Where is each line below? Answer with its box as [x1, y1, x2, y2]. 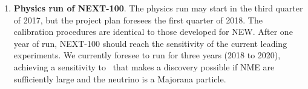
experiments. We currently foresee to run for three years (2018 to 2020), [13, 49, 281, 61]
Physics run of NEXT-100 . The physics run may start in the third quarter [13, 2, 303, 14]
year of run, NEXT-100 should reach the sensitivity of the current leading [13, 37, 287, 49]
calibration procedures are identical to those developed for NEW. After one [13, 25, 293, 38]
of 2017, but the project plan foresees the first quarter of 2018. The [13, 13, 263, 26]
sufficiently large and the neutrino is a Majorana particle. [13, 72, 226, 85]
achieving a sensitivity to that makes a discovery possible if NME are [13, 60, 275, 73]
